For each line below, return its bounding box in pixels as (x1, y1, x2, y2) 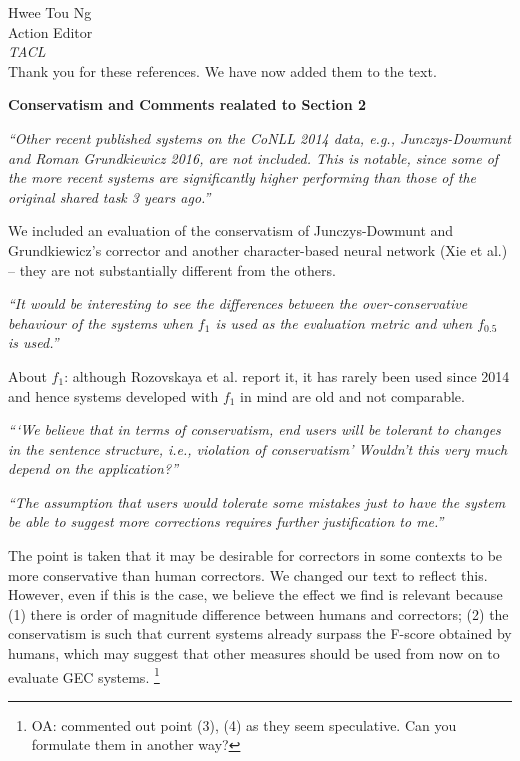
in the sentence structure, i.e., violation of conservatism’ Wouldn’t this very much (8, 438, 508, 459)
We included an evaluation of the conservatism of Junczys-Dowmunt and (8, 220, 454, 241)
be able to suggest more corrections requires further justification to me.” (8, 511, 444, 532)
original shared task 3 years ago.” (8, 186, 211, 207)
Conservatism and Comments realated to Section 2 (8, 94, 367, 115)
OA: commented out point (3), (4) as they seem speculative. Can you (31, 714, 457, 735)
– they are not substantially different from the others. (8, 259, 336, 280)
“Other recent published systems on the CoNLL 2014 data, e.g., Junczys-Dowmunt (8, 127, 511, 148)
